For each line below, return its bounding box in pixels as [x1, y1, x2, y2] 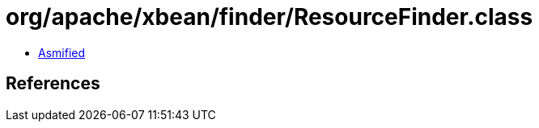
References [6, 73, 100, 94]
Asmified [38, 45, 86, 60]
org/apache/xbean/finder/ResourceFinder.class [6, 3, 533, 31]
